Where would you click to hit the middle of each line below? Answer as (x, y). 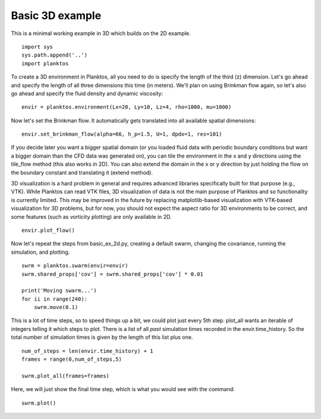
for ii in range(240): (55, 299)
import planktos (45, 63)
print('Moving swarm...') (59, 291)
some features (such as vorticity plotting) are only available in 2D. (91, 216)
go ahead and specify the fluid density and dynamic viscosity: (87, 93)
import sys (37, 47)
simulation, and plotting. (40, 252)
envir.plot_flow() (48, 230)
